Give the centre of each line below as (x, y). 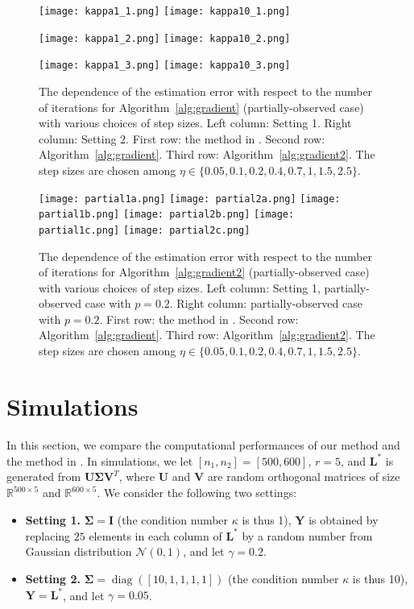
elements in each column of (155, 535)
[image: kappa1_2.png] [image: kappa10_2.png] (165, 38)
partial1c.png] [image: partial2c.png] (145, 230)
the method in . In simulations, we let (100, 460)
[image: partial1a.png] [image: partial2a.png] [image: (190, 199)
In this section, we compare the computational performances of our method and (203, 444)
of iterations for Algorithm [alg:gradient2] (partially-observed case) (204, 272)
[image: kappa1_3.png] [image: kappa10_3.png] (165, 66)
